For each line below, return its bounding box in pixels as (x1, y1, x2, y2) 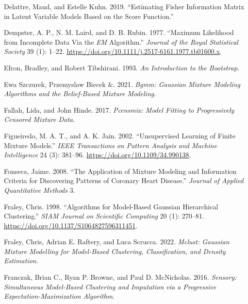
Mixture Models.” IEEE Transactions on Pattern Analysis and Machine (4, 140, 217, 150)
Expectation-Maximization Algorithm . (4, 291, 115, 301)
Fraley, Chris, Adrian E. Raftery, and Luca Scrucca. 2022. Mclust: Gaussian (4, 236, 230, 247)
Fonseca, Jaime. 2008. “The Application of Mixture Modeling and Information (4, 166, 237, 176)
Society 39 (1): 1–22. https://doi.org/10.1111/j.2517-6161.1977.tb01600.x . (4, 46, 222, 56)
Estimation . (4, 255, 38, 266)
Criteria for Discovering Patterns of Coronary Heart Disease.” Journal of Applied (4, 175, 244, 186)
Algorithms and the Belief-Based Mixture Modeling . (4, 88, 156, 99)
